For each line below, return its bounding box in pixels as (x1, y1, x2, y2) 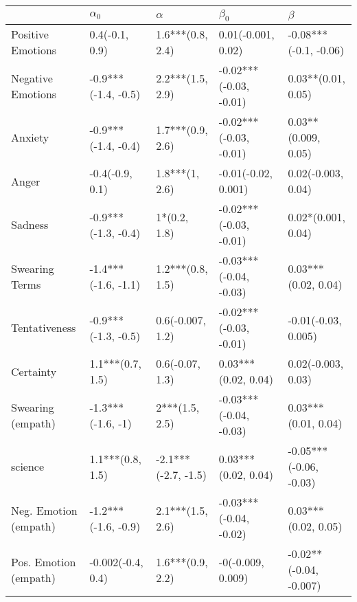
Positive (11, 26, 49, 43)
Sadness (11, 216, 49, 233)
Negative (11, 69, 53, 86)
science (11, 458, 45, 475)
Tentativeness (11, 320, 76, 336)
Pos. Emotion (11, 553, 76, 570)
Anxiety (11, 129, 49, 146)
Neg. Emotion (11, 502, 78, 518)
